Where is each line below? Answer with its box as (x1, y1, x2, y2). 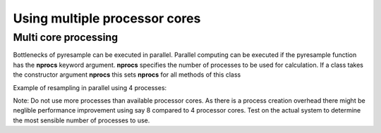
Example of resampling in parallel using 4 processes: (13, 83, 167, 91)
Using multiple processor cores (13, 11, 201, 26)
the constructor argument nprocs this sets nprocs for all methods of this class (13, 70, 241, 79)
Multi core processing (13, 31, 119, 44)
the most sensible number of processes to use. (13, 116, 150, 125)
